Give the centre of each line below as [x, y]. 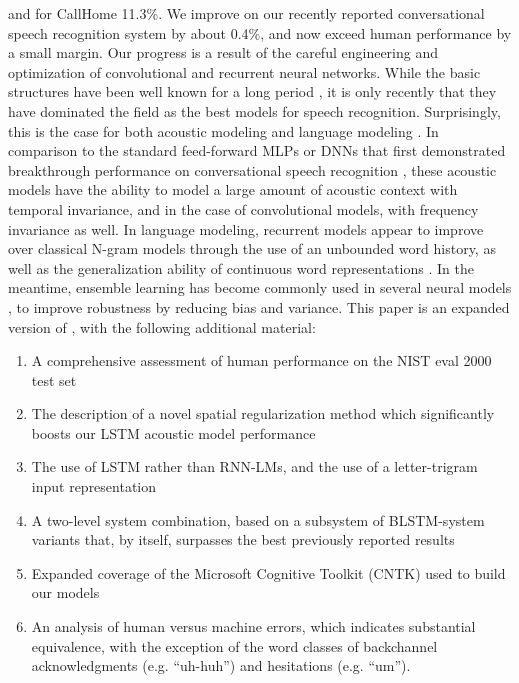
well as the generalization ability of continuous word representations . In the [241, 267]
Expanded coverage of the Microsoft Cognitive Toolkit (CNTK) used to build [268, 572]
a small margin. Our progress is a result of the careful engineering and [223, 52]
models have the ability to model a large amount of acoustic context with [233, 189]
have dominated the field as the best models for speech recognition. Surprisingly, [254, 110]
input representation [94, 486]
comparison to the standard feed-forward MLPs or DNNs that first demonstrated [257, 150]
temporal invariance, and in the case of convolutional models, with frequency [243, 208]
